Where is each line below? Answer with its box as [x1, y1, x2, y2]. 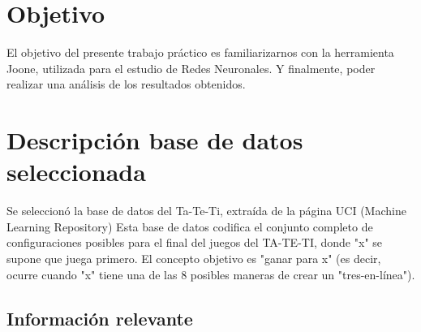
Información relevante [6, 305, 193, 330]
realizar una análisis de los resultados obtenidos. [6, 75, 246, 93]
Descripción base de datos [6, 123, 303, 157]
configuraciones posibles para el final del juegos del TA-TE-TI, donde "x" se [6, 234, 383, 251]
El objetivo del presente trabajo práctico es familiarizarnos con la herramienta [6, 44, 394, 61]
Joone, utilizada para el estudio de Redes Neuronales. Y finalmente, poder [6, 59, 376, 76]
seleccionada [6, 155, 146, 188]
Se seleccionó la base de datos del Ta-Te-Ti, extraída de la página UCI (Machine [6, 202, 406, 219]
